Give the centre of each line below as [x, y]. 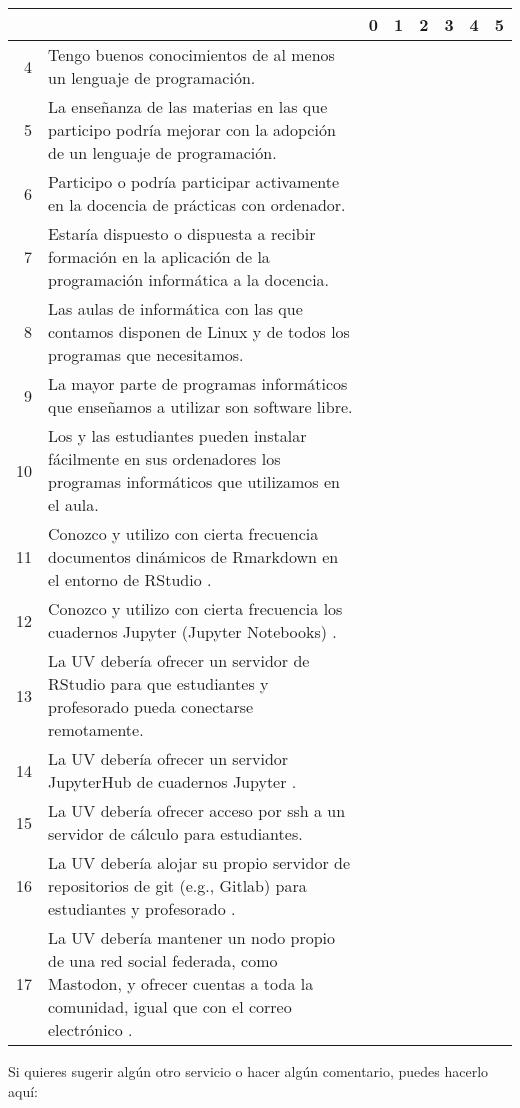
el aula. [73, 504]
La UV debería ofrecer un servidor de [179, 660]
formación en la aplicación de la [159, 256]
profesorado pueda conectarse [151, 706]
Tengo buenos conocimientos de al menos [191, 54]
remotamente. [96, 729]
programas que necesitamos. [146, 354]
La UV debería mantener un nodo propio [192, 937]
